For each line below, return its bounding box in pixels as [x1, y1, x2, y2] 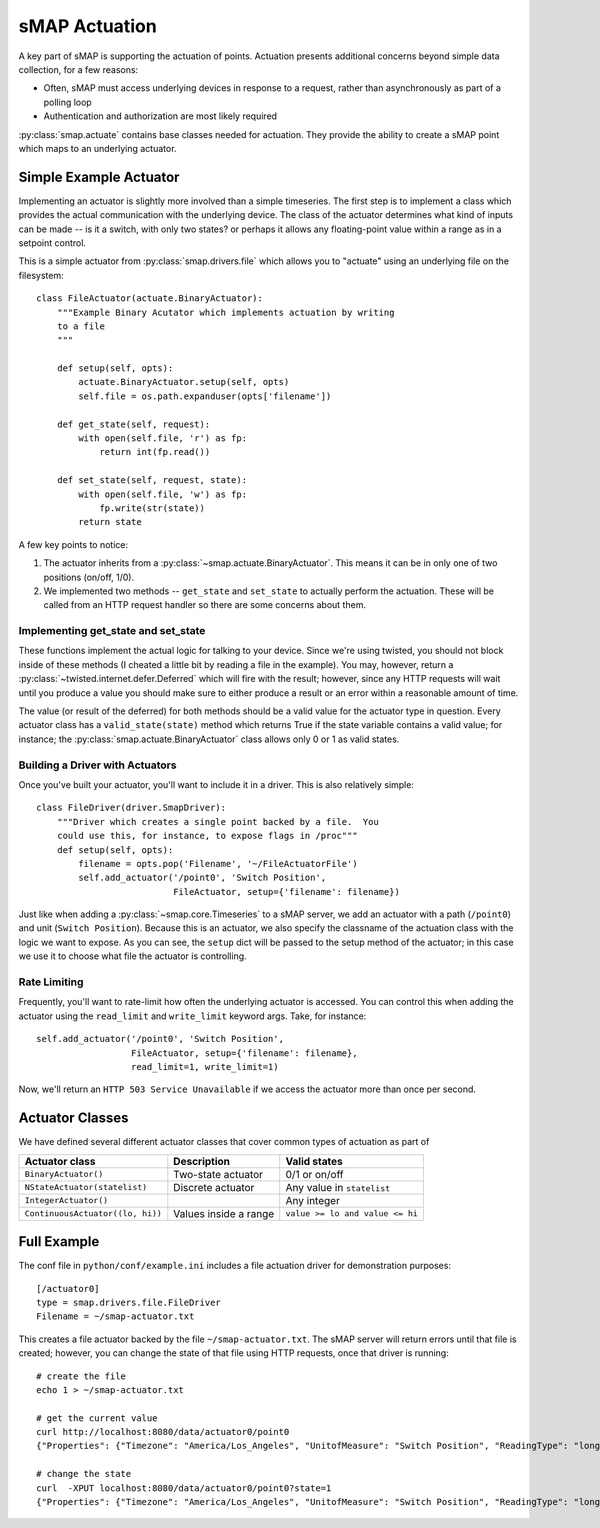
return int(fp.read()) [99, 446, 211, 458]
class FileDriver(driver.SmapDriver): [36, 802, 227, 814]
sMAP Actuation [18, 15, 157, 37]
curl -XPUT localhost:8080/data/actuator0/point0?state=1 [36, 1482, 332, 1494]
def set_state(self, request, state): [56, 475, 248, 486]
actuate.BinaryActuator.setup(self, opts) [78, 376, 290, 388]
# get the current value [36, 1412, 158, 1424]
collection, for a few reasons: [18, 63, 139, 75]
